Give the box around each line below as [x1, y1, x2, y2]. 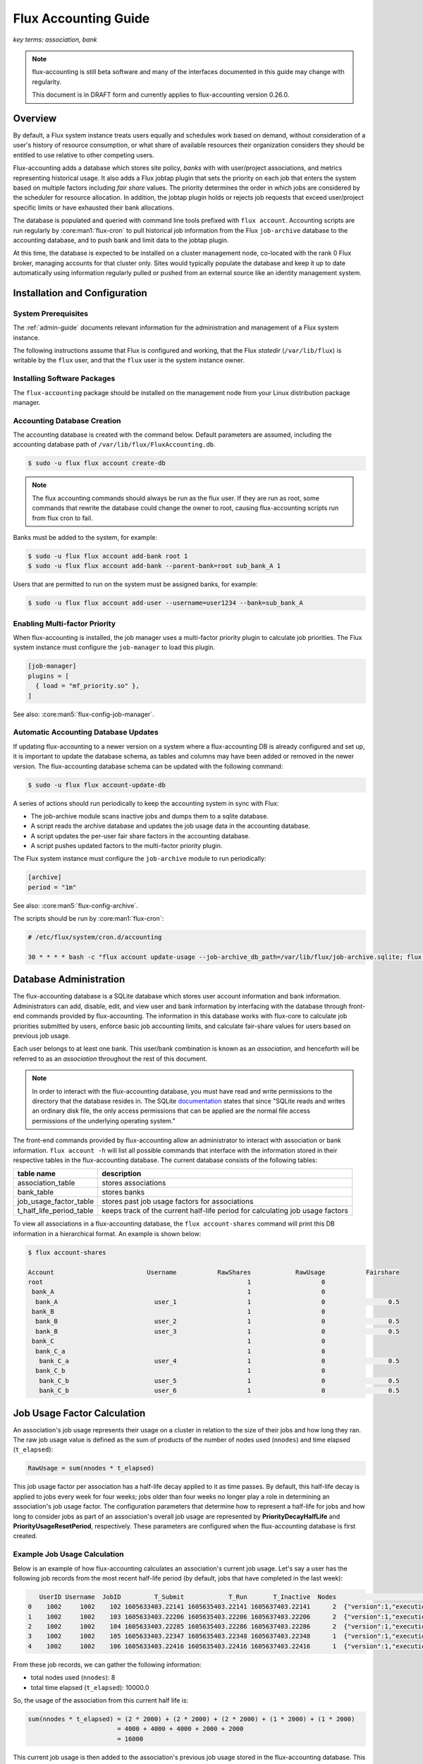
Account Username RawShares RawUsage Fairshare [27, 1268, 400, 1276]
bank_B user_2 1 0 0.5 [35, 1317, 400, 1326]
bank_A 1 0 [32, 1288, 326, 1296]
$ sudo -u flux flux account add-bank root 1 [27, 552, 188, 560]
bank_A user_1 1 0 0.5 [35, 1298, 400, 1305]
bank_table [17, 1188, 54, 1197]
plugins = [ [27, 672, 70, 680]
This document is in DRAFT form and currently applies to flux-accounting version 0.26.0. [32, 90, 290, 99]
